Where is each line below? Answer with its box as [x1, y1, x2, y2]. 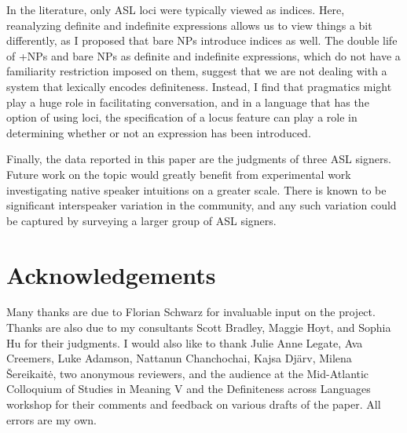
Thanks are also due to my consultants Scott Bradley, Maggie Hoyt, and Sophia [6, 319, 391, 336]
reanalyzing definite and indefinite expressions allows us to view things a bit [6, 16, 372, 33]
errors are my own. [6, 411, 97, 428]
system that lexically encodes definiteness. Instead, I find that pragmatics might [6, 78, 392, 94]
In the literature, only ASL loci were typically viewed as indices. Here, [6, 2, 345, 17]
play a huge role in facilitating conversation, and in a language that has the [6, 93, 369, 110]
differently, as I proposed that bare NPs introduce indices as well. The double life [6, 32, 398, 49]
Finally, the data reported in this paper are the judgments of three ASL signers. [6, 151, 391, 167]
